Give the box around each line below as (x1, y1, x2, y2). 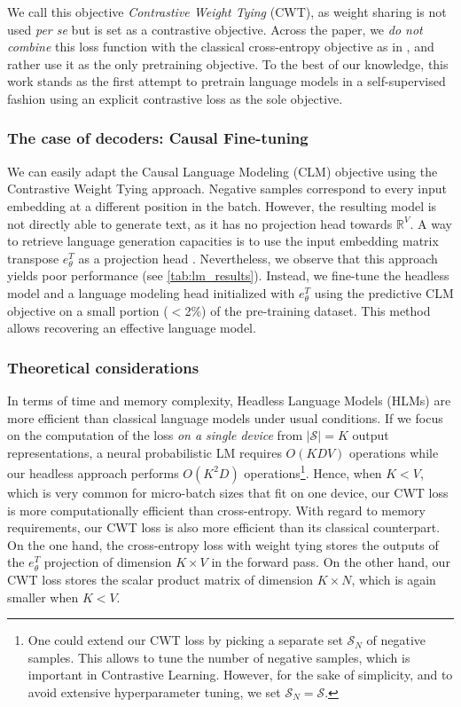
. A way (410, 214, 452, 232)
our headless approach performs (7, 463, 179, 482)
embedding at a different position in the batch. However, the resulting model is (7, 196, 437, 215)
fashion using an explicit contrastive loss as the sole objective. (7, 89, 343, 107)
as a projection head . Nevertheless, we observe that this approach (78, 248, 438, 267)
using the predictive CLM (314, 283, 454, 302)
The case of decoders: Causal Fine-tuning (7, 127, 309, 149)
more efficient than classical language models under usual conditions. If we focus (7, 408, 443, 427)
